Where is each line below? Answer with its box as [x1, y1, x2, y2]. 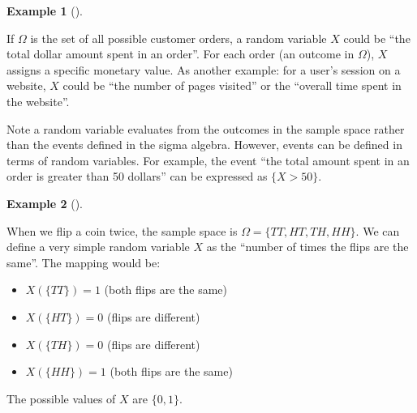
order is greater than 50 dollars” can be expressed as [6, 168, 268, 185]
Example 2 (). [6, 194, 83, 211]
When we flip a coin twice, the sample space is [6, 222, 238, 239]
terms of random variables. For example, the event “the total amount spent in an [6, 151, 410, 168]
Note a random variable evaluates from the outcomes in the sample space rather [6, 120, 405, 137]
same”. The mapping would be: [6, 253, 161, 270]
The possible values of [6, 390, 116, 407]
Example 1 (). [6, 2, 83, 19]
